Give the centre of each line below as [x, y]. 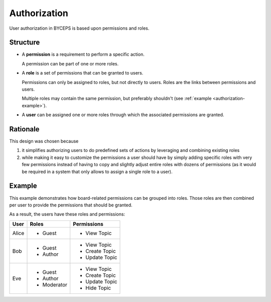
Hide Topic [98, 288]
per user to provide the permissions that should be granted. [71, 205]
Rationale [24, 129]
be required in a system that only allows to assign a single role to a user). [97, 172]
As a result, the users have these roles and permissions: [67, 214]
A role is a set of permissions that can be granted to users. [83, 73]
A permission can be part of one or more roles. [70, 63]
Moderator [55, 284]
